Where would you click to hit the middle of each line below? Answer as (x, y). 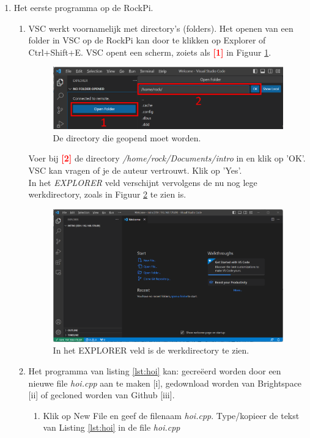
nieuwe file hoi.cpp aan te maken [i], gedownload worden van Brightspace (165, 383)
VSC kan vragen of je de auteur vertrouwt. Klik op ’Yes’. (135, 170)
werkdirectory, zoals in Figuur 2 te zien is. (107, 194)
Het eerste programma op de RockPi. (83, 7)
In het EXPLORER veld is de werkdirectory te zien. (151, 350)
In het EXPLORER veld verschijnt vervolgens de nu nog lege (143, 182)
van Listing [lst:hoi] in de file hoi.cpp (112, 427)
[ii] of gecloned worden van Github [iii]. (101, 395)
